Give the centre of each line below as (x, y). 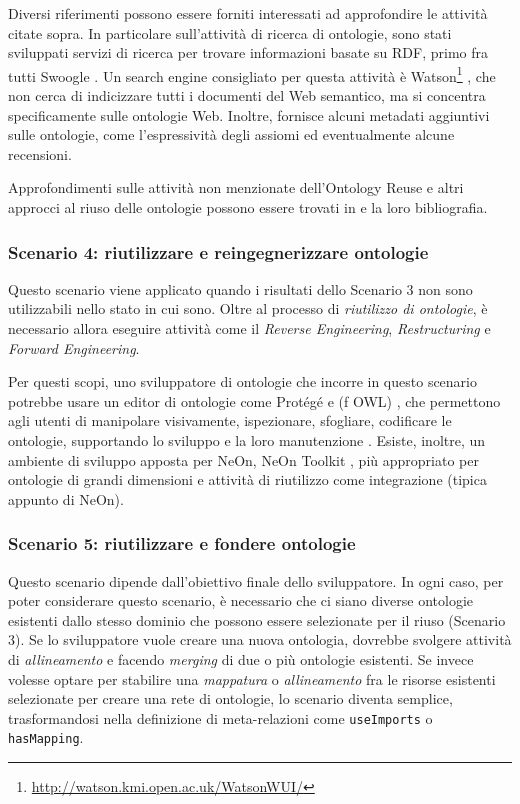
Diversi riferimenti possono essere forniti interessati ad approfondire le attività (248, 13)
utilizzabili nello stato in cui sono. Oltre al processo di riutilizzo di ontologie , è (248, 308)
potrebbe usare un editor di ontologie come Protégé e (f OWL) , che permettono (254, 400)
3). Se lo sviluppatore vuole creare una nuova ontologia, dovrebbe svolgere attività (260, 639)
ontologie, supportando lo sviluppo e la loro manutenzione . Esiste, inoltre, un (247, 439)
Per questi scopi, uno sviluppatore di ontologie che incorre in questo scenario (242, 381)
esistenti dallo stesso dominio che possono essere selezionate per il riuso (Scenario (257, 619)
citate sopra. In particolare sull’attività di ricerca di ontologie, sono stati (230, 32)
